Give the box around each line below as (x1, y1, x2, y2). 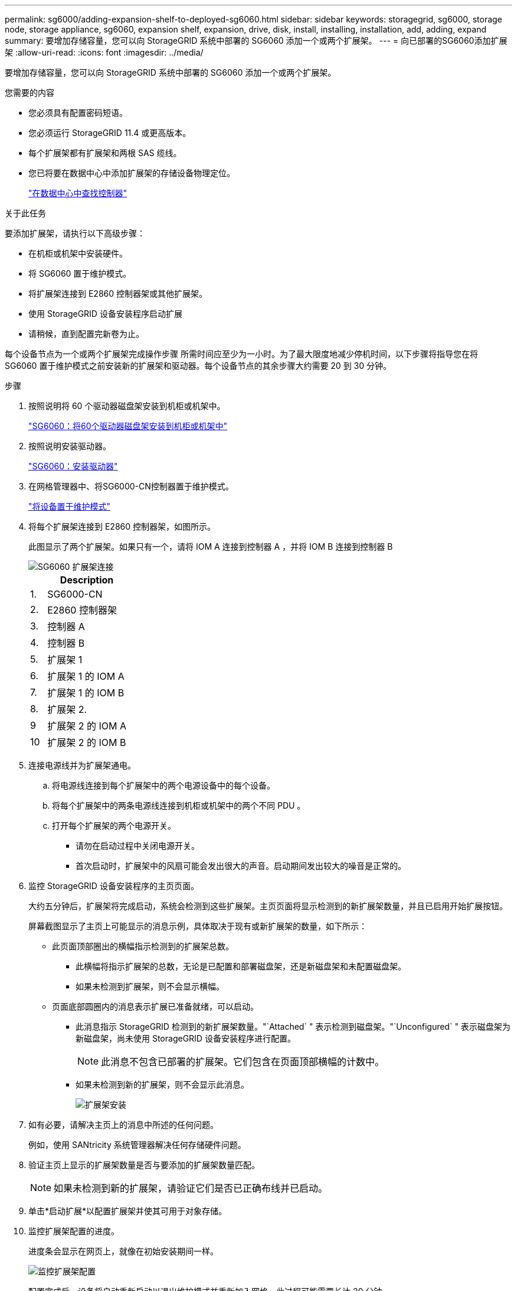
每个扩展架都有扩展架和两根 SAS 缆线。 (28, 148, 182, 158)
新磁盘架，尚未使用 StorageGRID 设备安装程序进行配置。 (76, 1033, 296, 1043)
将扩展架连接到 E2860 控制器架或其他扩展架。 (28, 288, 208, 299)
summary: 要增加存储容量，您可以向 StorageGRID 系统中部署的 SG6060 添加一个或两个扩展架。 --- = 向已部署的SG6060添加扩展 (5, 35, 508, 46)
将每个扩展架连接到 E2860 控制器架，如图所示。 (28, 521, 216, 531)
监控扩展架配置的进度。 (28, 1226, 119, 1236)
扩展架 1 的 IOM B (47, 687, 125, 699)
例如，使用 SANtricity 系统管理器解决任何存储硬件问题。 (28, 1140, 246, 1150)
